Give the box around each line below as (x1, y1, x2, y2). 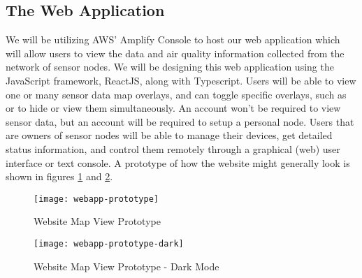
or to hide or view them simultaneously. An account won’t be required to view (6, 101, 341, 115)
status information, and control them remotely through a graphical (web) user (6, 141, 340, 156)
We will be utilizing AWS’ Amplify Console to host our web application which (6, 32, 340, 47)
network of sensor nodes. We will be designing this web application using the (6, 59, 334, 74)
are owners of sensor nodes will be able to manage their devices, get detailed (6, 128, 333, 142)
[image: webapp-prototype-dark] (34, 238, 184, 249)
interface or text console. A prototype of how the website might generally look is (6, 155, 350, 170)
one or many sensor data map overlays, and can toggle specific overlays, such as (6, 87, 347, 101)
